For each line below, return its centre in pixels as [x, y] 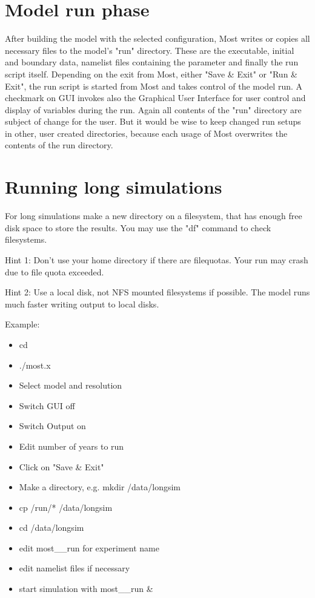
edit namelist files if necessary [75, 568]
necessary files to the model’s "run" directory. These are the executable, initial [150, 50]
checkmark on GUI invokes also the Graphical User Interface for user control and [155, 98]
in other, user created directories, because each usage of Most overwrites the [146, 133]
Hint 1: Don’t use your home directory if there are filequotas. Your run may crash [157, 259]
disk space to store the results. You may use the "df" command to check [138, 227]
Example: [22, 324]
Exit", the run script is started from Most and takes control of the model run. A [154, 86]
